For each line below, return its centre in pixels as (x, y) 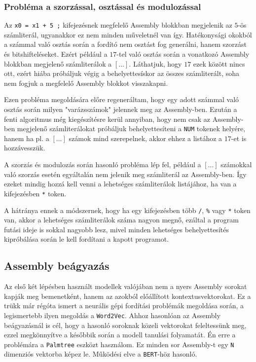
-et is (239, 138)
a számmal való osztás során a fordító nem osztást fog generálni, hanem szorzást (125, 44)
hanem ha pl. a (27, 138)
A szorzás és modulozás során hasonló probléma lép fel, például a (103, 164)
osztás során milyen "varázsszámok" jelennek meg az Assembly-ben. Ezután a (121, 109)
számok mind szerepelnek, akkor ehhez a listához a (146, 138)
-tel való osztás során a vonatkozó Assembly (183, 54)
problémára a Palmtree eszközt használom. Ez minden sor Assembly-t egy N (119, 344)
